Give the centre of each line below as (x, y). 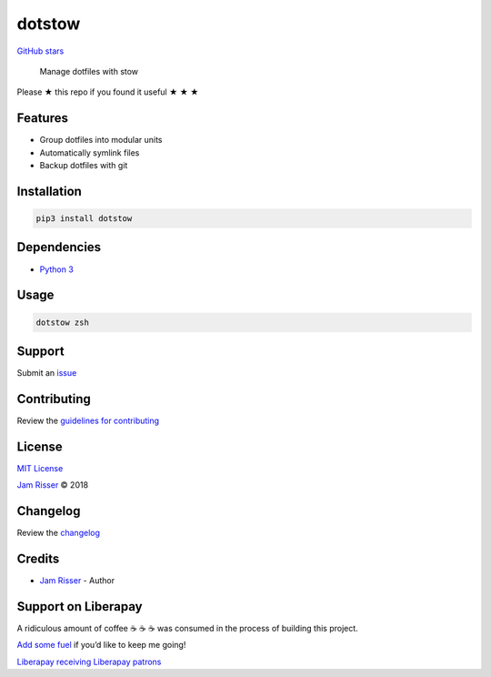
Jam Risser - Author (77, 581)
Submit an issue (47, 373)
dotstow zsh (63, 322)
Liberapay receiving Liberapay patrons (89, 662)
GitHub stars (40, 51)
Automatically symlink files (90, 152)
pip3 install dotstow (84, 219)
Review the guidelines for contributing (88, 420)
